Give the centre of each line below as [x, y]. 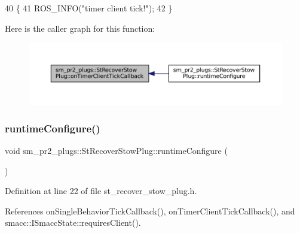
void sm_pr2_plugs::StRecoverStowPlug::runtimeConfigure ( [116, 150]
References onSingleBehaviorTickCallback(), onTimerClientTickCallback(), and [150, 211]
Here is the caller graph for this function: [80, 28]
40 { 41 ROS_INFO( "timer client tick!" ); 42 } [89, 8]
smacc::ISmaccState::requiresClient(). [73, 223]
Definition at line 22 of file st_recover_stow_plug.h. [101, 191]
